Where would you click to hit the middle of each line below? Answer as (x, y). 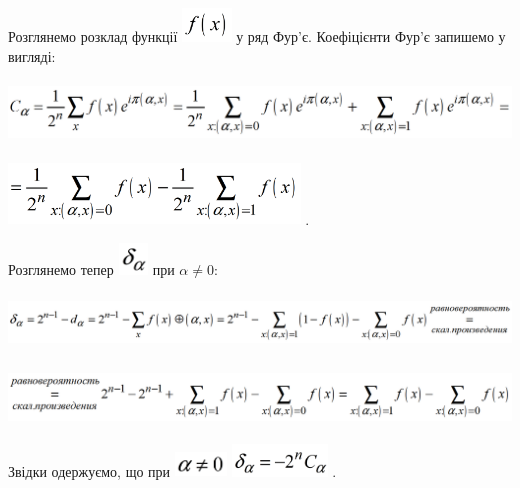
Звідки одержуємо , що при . (172, 470)
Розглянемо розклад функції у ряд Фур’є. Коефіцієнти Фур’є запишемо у (257, 36)
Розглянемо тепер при (91, 269)
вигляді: (32, 55)
